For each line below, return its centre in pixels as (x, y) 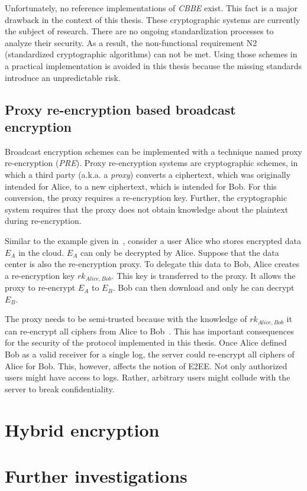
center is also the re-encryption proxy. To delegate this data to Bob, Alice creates (152, 264)
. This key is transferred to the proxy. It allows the (203, 275)
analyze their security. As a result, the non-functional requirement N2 (131, 42)
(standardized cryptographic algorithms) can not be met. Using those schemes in (151, 54)
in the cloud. (41, 252)
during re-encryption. (43, 221)
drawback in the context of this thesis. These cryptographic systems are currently (153, 19)
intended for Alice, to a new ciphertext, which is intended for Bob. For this (141, 186)
